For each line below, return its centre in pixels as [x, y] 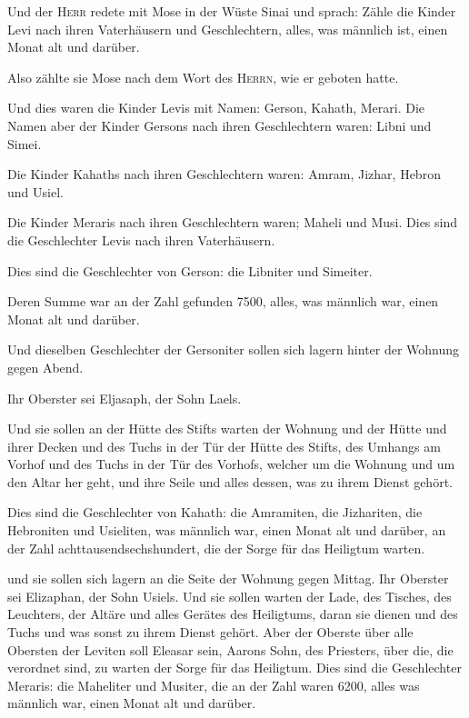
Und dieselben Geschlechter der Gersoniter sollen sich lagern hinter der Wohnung [234, 349]
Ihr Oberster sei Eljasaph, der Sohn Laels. [125, 398]
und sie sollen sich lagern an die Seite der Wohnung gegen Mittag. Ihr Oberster [228, 578]
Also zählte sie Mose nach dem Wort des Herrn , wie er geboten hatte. [203, 77]
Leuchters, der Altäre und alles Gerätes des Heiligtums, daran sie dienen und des [233, 614]
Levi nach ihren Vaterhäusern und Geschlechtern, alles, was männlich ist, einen [228, 29]
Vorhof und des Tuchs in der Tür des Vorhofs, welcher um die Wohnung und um [231, 464]
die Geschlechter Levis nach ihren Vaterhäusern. [141, 239]
